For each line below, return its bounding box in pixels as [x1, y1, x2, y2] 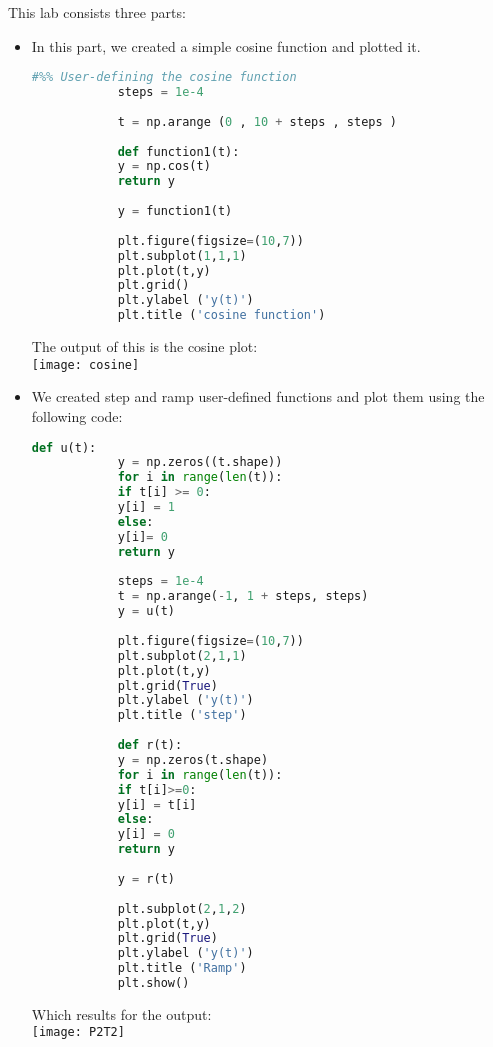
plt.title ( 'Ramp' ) [117, 961, 247, 976]
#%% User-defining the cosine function [31, 70, 297, 85]
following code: [31, 405, 123, 426]
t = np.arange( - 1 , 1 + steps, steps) [117, 589, 369, 604]
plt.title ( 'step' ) [117, 708, 247, 723]
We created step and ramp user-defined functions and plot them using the [31, 386, 485, 407]
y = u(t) [117, 604, 175, 619]
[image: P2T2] [31, 1025, 125, 1040]
